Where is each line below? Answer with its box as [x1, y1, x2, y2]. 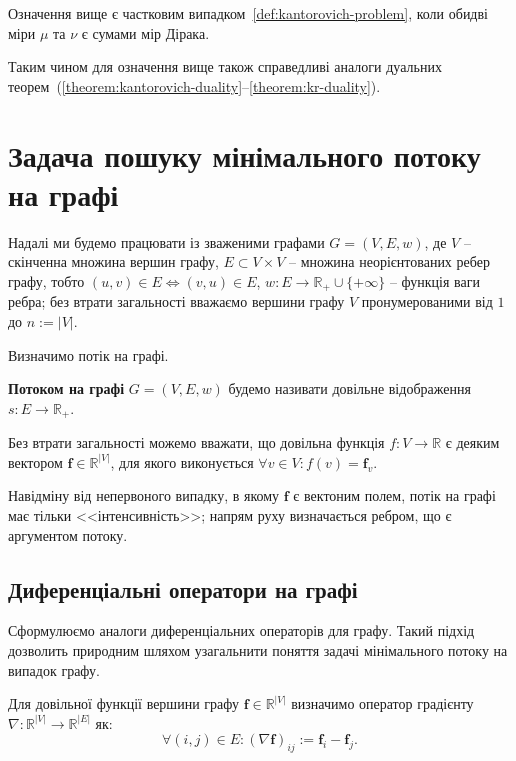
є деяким [445, 432, 500, 453]
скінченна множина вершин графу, [8, 251, 219, 272]
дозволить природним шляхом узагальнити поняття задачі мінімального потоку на [8, 639, 508, 660]
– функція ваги [389, 270, 480, 291]
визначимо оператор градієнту [291, 693, 474, 714]
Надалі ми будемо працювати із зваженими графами [8, 231, 325, 252]
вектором [8, 451, 63, 472]
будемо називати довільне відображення [228, 378, 471, 399]
